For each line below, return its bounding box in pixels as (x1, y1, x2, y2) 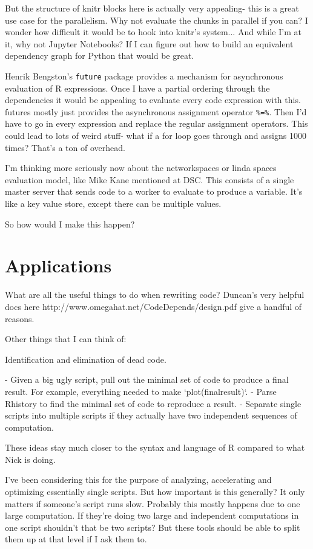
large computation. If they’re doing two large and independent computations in (5, 509, 299, 522)
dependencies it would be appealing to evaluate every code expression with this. (5, 93, 301, 106)
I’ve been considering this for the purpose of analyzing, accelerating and (5, 473, 272, 486)
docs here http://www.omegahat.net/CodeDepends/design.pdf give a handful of (5, 300, 302, 312)
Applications (5, 253, 112, 278)
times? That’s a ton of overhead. (5, 141, 125, 153)
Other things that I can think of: (5, 332, 127, 345)
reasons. (5, 312, 35, 325)
